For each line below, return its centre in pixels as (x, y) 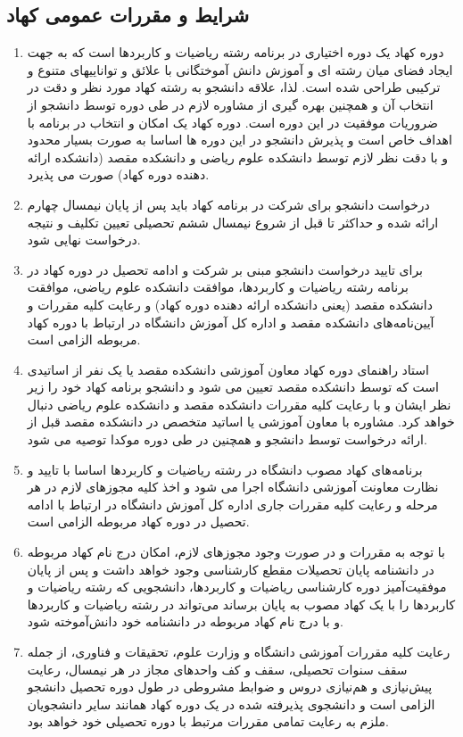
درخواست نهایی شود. (84, 240)
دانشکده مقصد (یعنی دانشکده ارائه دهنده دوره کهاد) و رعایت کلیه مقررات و (230, 304)
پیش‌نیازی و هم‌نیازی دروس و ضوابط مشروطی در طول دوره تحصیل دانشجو (230, 687)
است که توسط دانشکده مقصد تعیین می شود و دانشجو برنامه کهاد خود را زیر (233, 387)
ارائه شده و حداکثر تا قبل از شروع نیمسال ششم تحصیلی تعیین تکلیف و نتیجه (233, 222)
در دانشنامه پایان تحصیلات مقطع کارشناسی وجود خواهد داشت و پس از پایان (231, 569)
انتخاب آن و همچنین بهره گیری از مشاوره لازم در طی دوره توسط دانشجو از (230, 104)
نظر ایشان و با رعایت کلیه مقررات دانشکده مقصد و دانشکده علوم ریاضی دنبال (239, 404)
